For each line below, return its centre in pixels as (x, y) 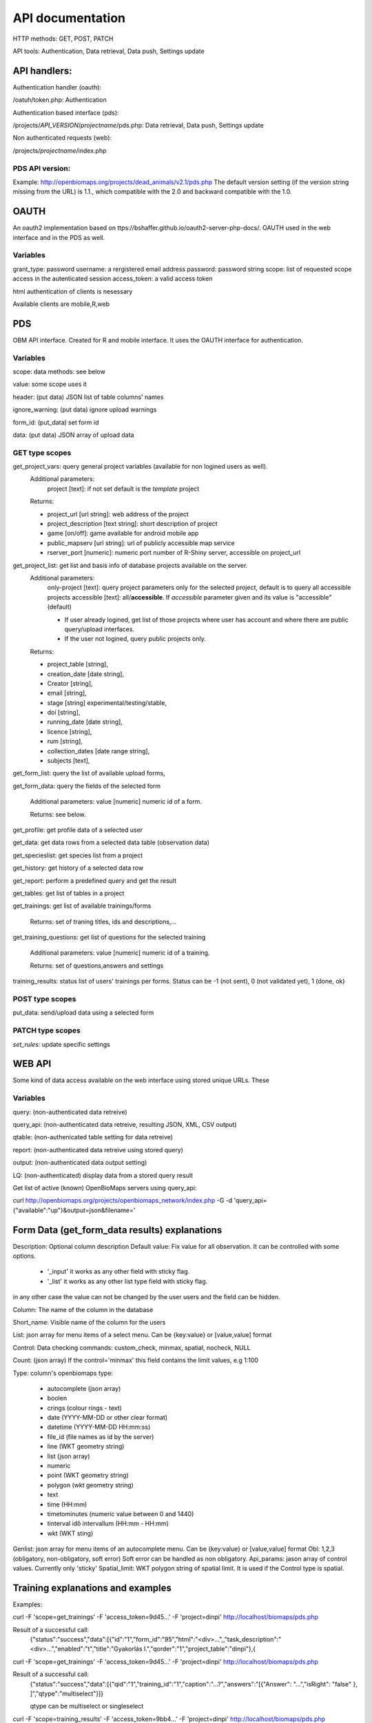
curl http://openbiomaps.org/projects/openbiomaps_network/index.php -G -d (123, 1201)
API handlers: (42, 71)
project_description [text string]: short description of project (132, 524)
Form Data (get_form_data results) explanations (117, 1230)
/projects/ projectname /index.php (60, 150)
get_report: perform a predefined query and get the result (95, 880)
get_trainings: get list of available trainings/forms (82, 906)
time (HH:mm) (67, 1504)
